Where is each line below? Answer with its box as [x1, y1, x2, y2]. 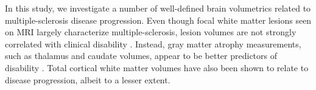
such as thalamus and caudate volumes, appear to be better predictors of [5, 49, 277, 62]
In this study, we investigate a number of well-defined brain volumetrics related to [5, 2, 311, 14]
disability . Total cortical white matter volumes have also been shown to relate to [5, 61, 309, 74]
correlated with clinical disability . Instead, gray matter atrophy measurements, [5, 37, 301, 50]
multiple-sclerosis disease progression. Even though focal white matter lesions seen [5, 13, 312, 26]
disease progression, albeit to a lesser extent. [5, 73, 170, 86]
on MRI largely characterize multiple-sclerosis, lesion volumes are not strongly [5, 26, 297, 38]
